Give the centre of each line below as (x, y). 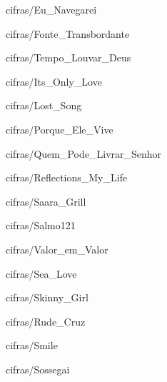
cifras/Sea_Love (41, 273)
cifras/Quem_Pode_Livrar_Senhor (84, 153)
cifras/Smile (32, 345)
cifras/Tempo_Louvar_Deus (69, 57)
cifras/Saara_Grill (46, 201)
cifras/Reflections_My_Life (67, 177)
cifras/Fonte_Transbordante (68, 33)
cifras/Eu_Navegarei (51, 9)
